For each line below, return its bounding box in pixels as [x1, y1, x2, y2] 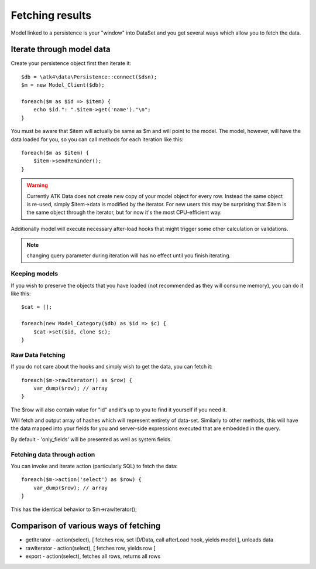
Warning [26, 182, 48, 189]
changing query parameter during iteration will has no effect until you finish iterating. [26, 252, 231, 259]
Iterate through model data [11, 45, 111, 54]
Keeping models [11, 270, 59, 278]
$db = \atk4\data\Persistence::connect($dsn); [21, 73, 157, 80]
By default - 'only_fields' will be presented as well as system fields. [11, 435, 172, 442]
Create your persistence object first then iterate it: [11, 60, 132, 67]
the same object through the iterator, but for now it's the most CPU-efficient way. [26, 209, 222, 216]
